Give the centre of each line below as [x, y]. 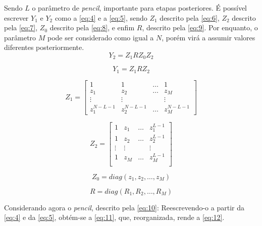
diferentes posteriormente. [44, 47]
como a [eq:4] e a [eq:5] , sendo [101, 17]
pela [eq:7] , [21, 27]
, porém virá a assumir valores [208, 37]
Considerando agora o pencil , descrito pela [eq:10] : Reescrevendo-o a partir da [124, 207]
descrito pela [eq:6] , [190, 17]
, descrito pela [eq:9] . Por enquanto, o [200, 27]
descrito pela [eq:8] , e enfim [92, 27]
